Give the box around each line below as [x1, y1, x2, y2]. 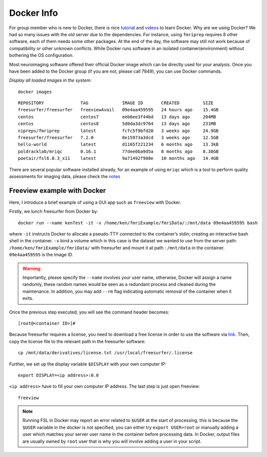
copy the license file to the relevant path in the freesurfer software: [9, 338, 146, 344]
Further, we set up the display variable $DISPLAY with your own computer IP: [9, 361, 167, 367]
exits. [22, 295, 34, 301]
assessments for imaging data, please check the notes [9, 173, 121, 179]
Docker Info [9, 7, 58, 18]
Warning [22, 265, 41, 272]
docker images [18, 89, 52, 94]
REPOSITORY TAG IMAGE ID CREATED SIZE [18, 100, 214, 106]
